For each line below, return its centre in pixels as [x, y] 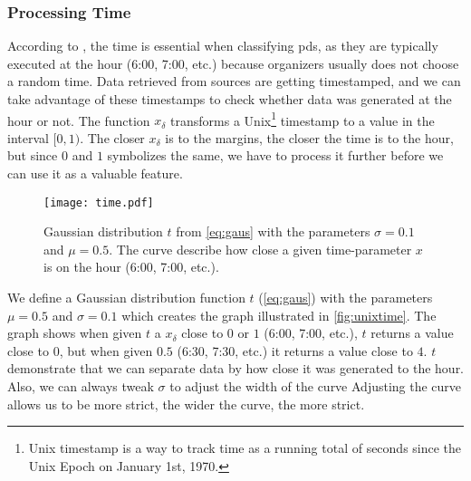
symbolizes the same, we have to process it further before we [275, 155]
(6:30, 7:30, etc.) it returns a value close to [295, 350]
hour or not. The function [79, 120]
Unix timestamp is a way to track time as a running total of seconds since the [245, 448]
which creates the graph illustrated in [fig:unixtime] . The [279, 315]
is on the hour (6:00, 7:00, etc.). [131, 267]
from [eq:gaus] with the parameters [273, 231]
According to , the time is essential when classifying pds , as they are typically [223, 46]
